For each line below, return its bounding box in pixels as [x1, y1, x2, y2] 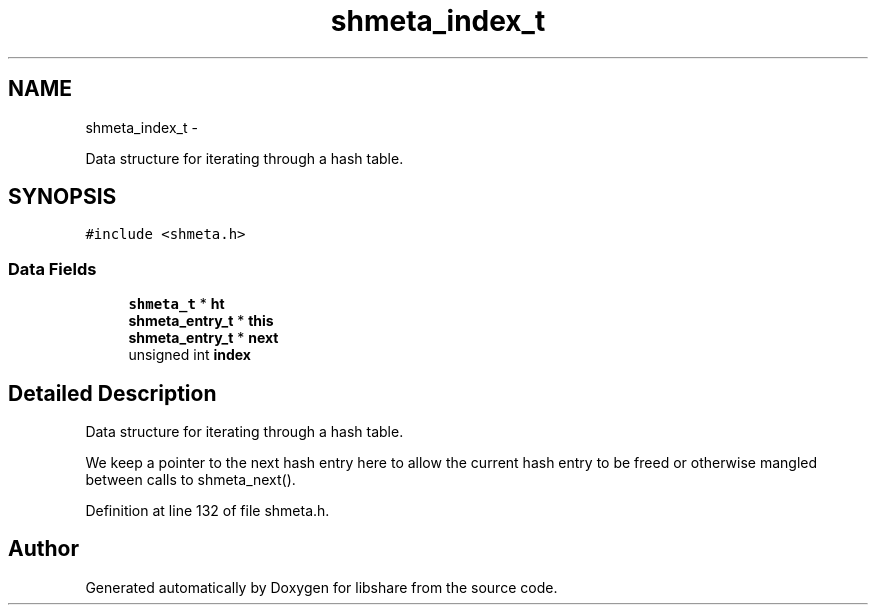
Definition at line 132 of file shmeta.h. [85, 502, 330, 520]
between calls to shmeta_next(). [85, 471, 296, 489]
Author [8, 536, 79, 562]
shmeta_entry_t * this [128, 312, 274, 330]
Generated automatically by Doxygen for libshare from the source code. [85, 578, 558, 596]
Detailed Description [8, 380, 217, 406]
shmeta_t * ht [128, 295, 225, 313]
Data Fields [8, 258, 97, 279]
